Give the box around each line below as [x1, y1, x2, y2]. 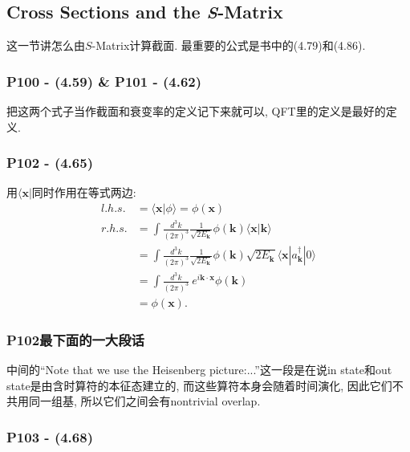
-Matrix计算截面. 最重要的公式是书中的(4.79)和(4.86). [91, 37, 366, 54]
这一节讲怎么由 [6, 37, 85, 54]
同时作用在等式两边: [31, 184, 136, 201]
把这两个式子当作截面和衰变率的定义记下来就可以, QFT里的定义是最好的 [6, 103, 386, 120]
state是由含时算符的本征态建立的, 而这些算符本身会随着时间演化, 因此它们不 [6, 377, 404, 393]
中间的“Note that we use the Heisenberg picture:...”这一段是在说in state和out [6, 361, 392, 378]
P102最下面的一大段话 [6, 329, 144, 349]
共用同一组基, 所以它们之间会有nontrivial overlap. [6, 393, 261, 409]
